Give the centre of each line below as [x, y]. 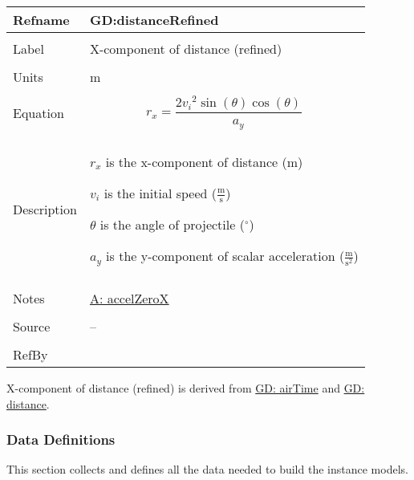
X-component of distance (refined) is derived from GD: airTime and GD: [186, 387]
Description [45, 209]
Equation [39, 112]
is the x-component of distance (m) [204, 161]
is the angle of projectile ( [172, 225]
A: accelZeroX [129, 298]
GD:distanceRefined [154, 20]
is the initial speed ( [160, 193]
